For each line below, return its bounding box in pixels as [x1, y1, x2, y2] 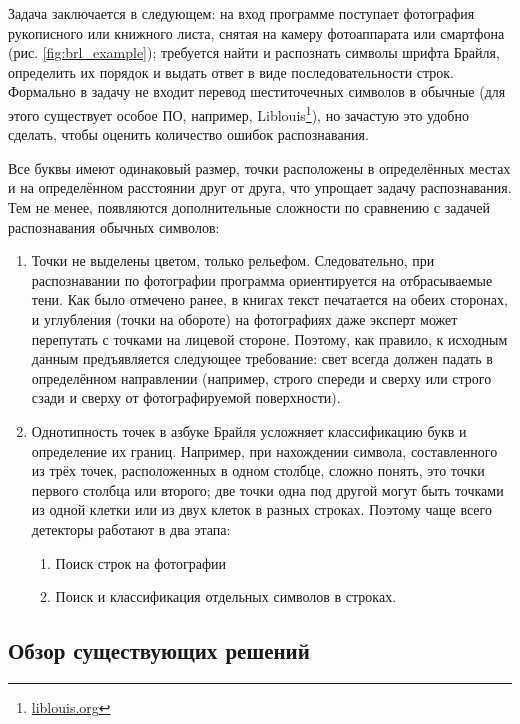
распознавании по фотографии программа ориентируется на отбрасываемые [31, 269, 493, 290]
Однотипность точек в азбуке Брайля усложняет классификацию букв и [31, 420, 467, 441]
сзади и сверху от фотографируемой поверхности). [31, 387, 341, 408]
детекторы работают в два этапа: [31, 518, 231, 539]
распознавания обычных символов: [8, 216, 220, 237]
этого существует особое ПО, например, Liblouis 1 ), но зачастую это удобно [8, 101, 469, 125]
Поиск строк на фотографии [55, 552, 227, 573]
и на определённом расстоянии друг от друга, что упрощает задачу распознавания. [8, 177, 512, 198]
